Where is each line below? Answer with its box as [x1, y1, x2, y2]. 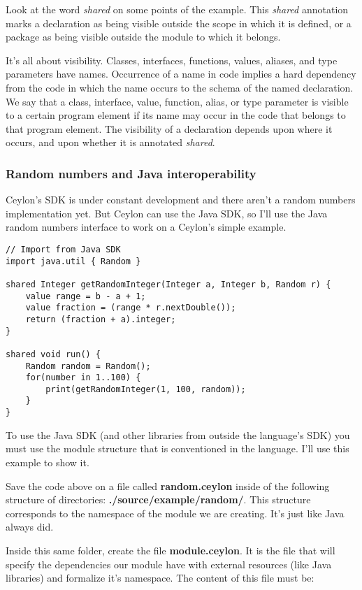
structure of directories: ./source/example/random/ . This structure [6, 492, 311, 507]
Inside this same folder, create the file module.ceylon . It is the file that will [6, 542, 335, 557]
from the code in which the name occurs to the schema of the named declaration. [6, 80, 354, 94]
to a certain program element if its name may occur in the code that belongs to [6, 108, 346, 122]
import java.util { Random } [6, 256, 141, 266]
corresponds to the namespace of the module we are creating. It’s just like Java [6, 505, 345, 520]
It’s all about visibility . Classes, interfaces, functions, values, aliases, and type [6, 52, 338, 67]
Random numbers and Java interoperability [6, 164, 256, 182]
